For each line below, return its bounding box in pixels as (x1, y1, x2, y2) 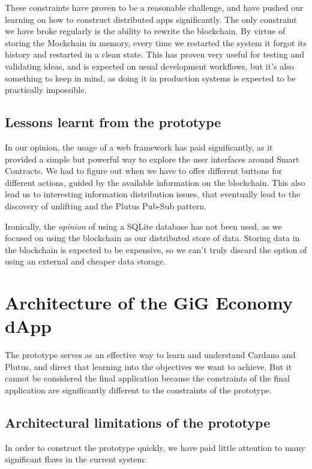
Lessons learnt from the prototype (5, 113, 221, 131)
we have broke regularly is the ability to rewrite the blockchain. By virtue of (5, 25, 286, 37)
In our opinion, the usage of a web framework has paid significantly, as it (5, 140, 273, 153)
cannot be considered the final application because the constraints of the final (5, 372, 290, 384)
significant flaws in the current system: (5, 453, 147, 465)
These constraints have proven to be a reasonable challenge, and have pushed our (5, 1, 304, 13)
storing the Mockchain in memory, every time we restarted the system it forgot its (5, 36, 307, 49)
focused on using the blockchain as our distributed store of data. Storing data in (5, 232, 300, 244)
